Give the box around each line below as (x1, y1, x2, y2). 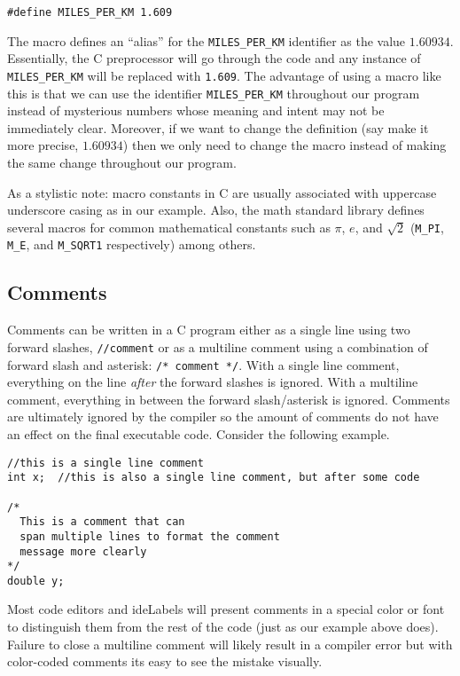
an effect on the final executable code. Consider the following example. (7, 424, 390, 443)
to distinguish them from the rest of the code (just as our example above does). (7, 617, 439, 636)
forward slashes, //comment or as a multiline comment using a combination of (7, 337, 428, 356)
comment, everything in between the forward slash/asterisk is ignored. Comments (7, 389, 450, 408)
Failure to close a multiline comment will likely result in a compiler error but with (7, 634, 453, 653)
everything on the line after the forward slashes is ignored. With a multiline (7, 373, 418, 391)
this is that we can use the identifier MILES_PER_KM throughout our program (7, 83, 420, 102)
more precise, (7, 136, 79, 154)
